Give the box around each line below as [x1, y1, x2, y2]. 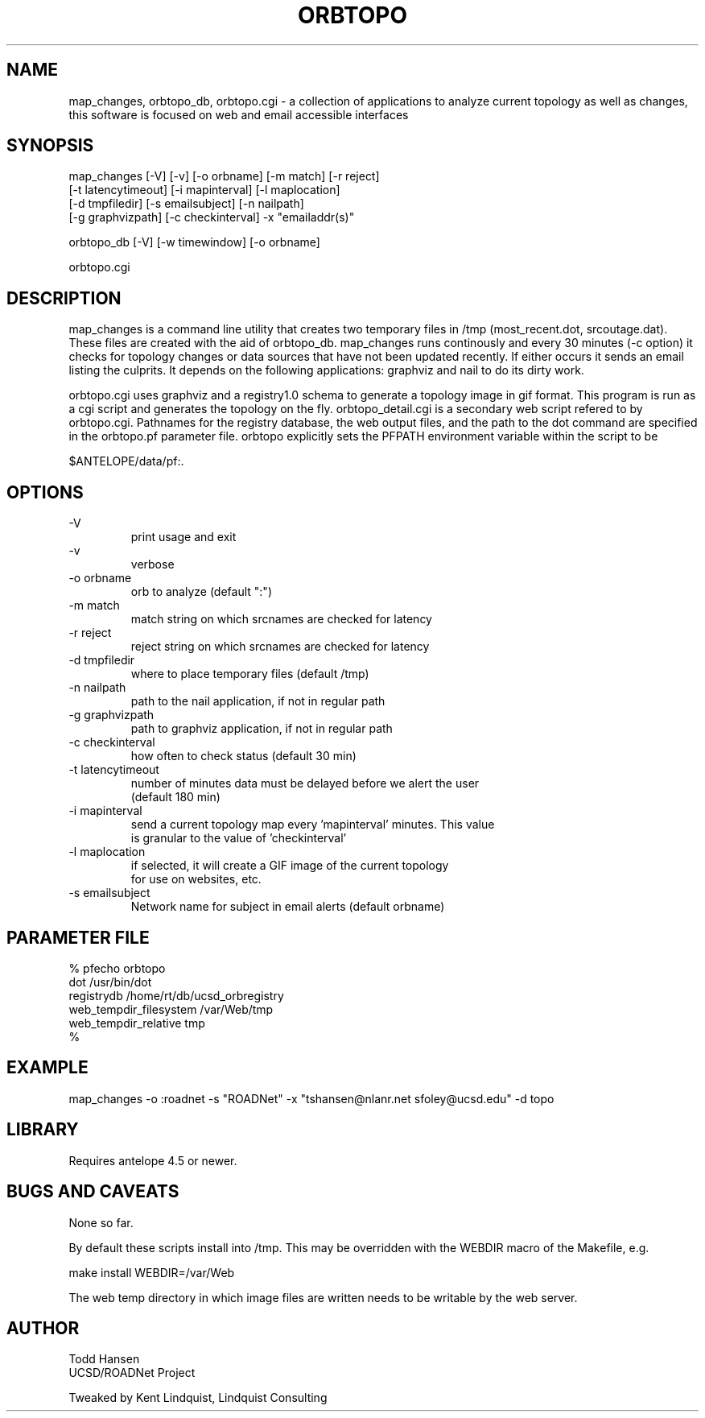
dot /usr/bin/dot [68, 974, 152, 989]
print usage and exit [130, 530, 237, 544]
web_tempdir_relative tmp [68, 1015, 205, 1030]
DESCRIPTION [6, 287, 122, 308]
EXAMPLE [6, 1057, 89, 1078]
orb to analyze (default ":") [130, 585, 272, 599]
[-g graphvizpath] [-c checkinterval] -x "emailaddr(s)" [68, 210, 355, 225]
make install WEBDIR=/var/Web [68, 1265, 235, 1280]
